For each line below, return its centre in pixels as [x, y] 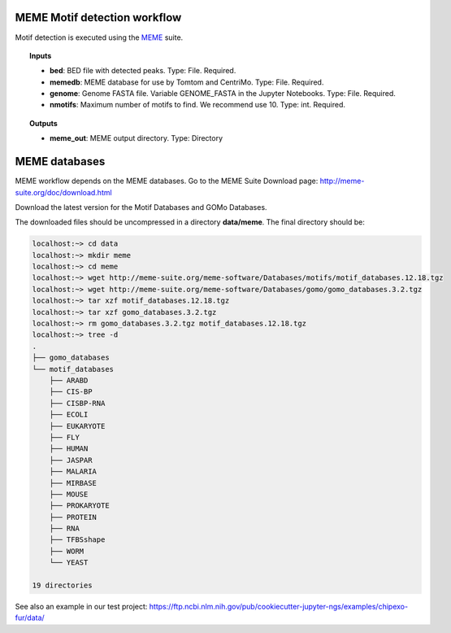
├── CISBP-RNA [77, 403]
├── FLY [65, 437]
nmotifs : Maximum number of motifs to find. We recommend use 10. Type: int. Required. [197, 105]
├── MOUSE [69, 494]
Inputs [41, 55]
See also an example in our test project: [81, 607]
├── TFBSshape [77, 540]
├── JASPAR [71, 460]
